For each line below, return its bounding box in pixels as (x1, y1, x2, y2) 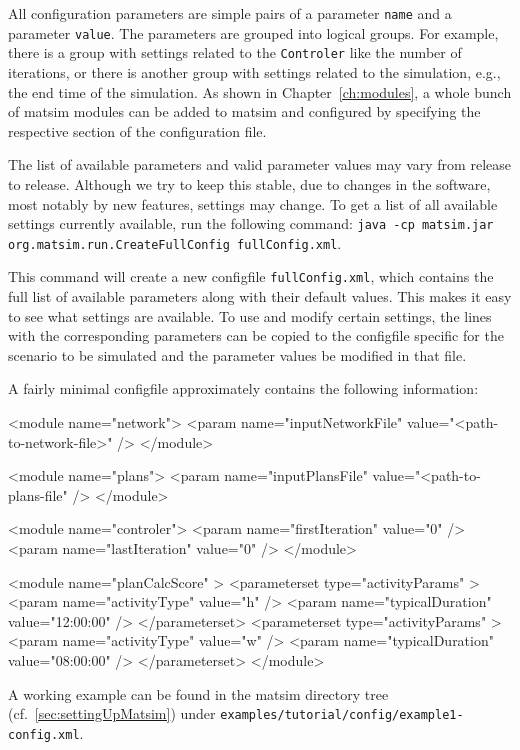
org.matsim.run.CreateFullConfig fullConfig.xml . (8, 232, 342, 253)
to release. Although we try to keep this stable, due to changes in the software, (8, 173, 491, 194)
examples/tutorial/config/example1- (220, 708, 464, 723)
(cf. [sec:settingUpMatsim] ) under (8, 703, 216, 724)
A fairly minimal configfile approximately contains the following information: (8, 378, 479, 399)
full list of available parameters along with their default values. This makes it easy (8, 286, 512, 307)
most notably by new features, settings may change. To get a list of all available (8, 193, 498, 214)
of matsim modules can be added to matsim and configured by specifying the (8, 101, 481, 122)
